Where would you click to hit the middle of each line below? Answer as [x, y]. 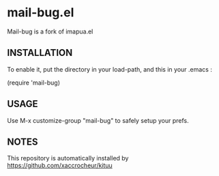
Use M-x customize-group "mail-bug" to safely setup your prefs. [98, 120]
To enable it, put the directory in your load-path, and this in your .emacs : [110, 69]
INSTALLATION [40, 53]
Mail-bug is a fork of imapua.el [50, 31]
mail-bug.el [41, 13]
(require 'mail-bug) [33, 83]
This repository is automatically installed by [68, 158]
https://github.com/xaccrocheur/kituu [60, 166]
